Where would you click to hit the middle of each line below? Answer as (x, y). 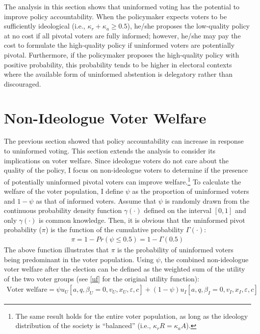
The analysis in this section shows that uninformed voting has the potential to (122, 6)
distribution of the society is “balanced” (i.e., (83, 325)
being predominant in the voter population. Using (79, 259)
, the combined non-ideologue (204, 259)
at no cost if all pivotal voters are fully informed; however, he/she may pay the (122, 35)
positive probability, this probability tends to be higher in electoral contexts (118, 64)
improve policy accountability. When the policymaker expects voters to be (116, 16)
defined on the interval (178, 210)
